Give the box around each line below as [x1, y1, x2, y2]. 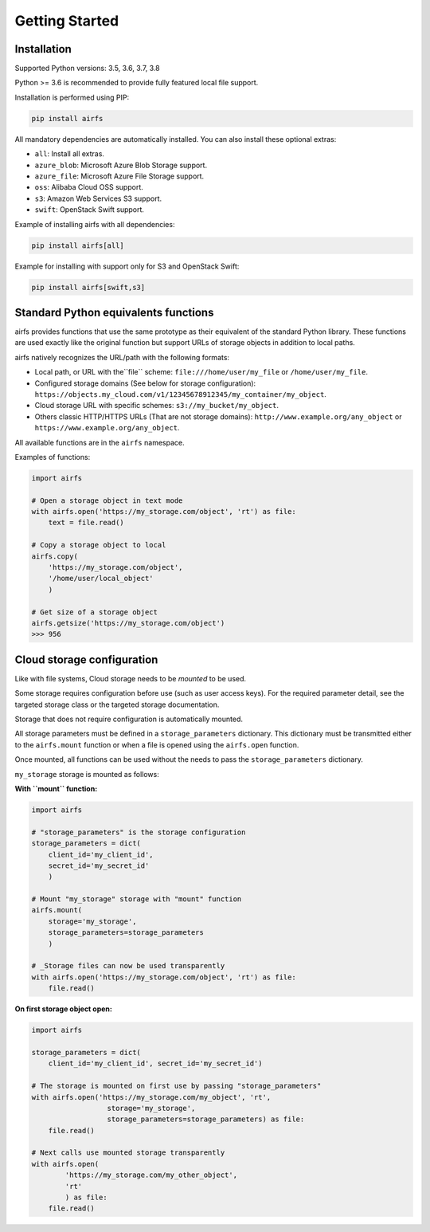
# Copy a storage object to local [31, 540, 166, 550]
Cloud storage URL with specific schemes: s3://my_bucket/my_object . [34, 401, 279, 410]
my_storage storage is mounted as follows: [14, 769, 159, 779]
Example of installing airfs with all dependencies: [14, 219, 175, 229]
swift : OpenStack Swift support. [34, 205, 145, 214]
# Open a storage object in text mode [31, 496, 183, 505]
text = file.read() [48, 518, 125, 528]
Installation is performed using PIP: [14, 92, 130, 102]
